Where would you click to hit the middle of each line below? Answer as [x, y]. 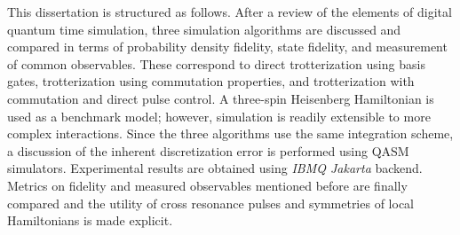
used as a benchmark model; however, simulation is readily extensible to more [219, 116]
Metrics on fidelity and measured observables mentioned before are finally [207, 185]
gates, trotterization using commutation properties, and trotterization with [211, 81]
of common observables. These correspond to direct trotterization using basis [216, 63]
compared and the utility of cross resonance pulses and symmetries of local [210, 203]
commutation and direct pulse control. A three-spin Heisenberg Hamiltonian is [221, 98]
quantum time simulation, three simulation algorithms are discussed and [204, 29]
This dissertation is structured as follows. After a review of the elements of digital [230, 12]
